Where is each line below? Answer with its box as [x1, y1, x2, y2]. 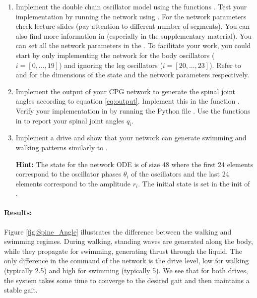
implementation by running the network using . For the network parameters [15, 11, 247, 21]
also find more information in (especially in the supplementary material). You [15, 30, 252, 41]
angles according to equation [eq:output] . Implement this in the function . [15, 96, 240, 106]
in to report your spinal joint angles [15, 115, 125, 125]
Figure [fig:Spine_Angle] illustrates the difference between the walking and [4, 226, 232, 237]
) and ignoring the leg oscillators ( [59, 60, 163, 70]
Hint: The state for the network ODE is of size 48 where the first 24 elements [15, 159, 254, 169]
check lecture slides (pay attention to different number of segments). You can [15, 21, 250, 31]
